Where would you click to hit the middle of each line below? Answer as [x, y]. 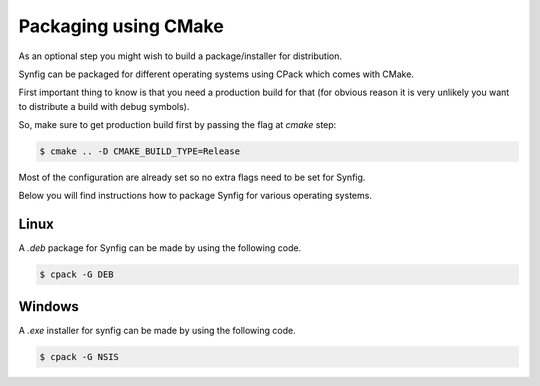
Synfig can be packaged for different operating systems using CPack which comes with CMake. [216, 74]
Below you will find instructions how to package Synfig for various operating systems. [195, 196]
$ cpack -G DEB [76, 274]
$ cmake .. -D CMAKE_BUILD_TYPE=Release [139, 151]
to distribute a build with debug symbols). [104, 106]
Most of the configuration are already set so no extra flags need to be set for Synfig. [192, 177]
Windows [48, 306]
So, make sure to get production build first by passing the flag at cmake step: [177, 125]
